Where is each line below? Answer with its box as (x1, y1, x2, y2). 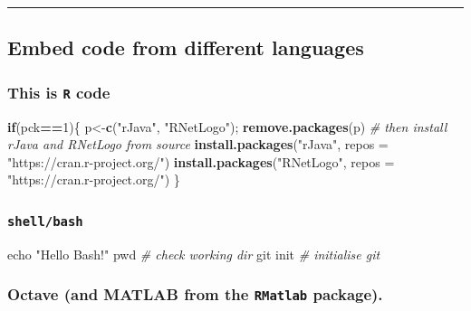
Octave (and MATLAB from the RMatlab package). (7, 283, 383, 306)
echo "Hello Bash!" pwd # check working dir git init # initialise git (7, 244, 380, 263)
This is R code (7, 80, 111, 103)
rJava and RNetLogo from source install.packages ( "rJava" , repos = (7, 135, 389, 154)
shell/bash (7, 213, 83, 229)
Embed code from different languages (7, 33, 364, 61)
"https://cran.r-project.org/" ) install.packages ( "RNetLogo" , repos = (7, 152, 395, 171)
